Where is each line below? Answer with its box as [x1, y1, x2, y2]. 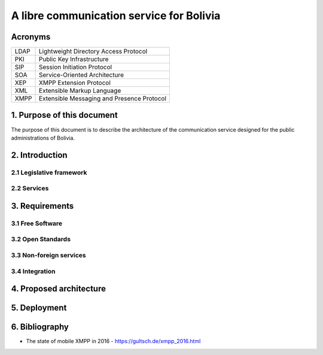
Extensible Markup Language [39, 87, 121, 95]
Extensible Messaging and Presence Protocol [39, 95, 167, 103]
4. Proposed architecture [11, 284, 106, 294]
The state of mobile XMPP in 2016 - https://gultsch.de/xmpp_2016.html [26, 338, 201, 345]
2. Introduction [11, 150, 68, 160]
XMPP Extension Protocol [39, 78, 111, 87]
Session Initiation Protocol [39, 63, 112, 71]
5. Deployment [11, 303, 67, 313]
